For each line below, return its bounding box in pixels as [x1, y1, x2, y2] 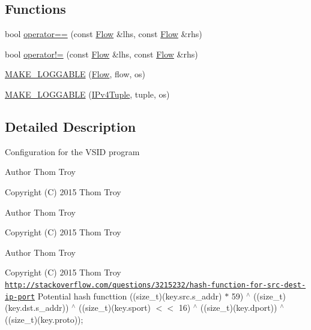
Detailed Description [5, 117, 136, 135]
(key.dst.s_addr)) [5, 301, 69, 314]
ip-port [5, 292, 35, 301]
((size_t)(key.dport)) [200, 301, 277, 314]
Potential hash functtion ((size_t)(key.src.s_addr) [37, 289, 222, 302]
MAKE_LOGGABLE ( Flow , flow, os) [5, 68, 146, 80]
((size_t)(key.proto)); [5, 313, 83, 325]
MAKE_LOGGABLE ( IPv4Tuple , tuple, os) [5, 87, 170, 100]
